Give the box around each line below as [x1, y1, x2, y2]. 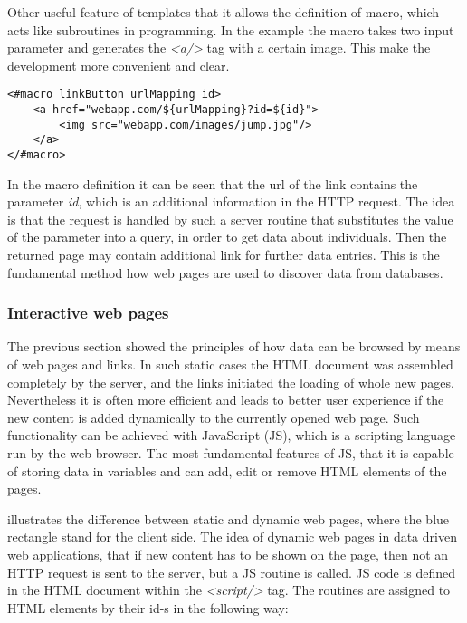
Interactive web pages [7, 302, 169, 324]
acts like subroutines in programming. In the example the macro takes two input [7, 20, 454, 39]
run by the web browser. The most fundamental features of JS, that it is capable [7, 444, 454, 462]
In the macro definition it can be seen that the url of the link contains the [7, 174, 418, 193]
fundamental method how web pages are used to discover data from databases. [7, 263, 443, 282]
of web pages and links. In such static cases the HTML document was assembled [7, 355, 453, 374]
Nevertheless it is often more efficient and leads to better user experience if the [7, 390, 444, 409]
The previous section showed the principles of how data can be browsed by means [7, 337, 461, 356]
